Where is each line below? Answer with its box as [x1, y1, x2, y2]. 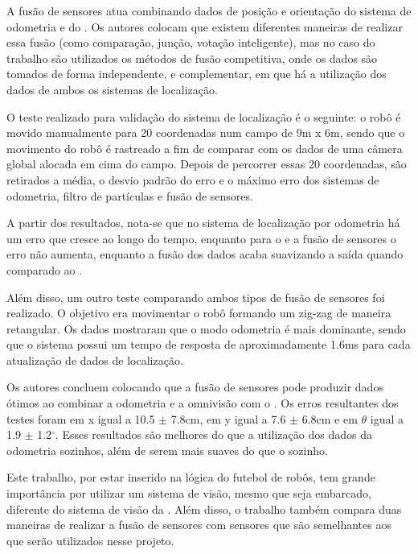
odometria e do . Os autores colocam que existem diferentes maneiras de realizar [6, 18, 403, 35]
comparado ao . [6, 261, 83, 278]
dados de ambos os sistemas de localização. [6, 81, 218, 97]
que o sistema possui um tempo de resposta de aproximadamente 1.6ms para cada [6, 336, 411, 353]
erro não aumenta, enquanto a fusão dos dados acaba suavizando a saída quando [6, 246, 404, 263]
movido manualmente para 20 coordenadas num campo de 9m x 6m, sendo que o [6, 124, 405, 141]
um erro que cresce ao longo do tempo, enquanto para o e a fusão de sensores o [6, 229, 396, 246]
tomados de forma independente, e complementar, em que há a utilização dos [6, 65, 387, 82]
